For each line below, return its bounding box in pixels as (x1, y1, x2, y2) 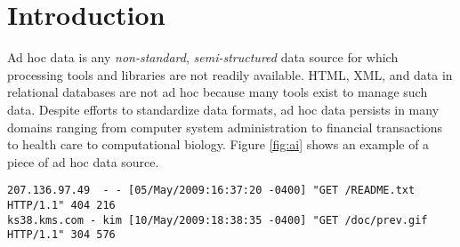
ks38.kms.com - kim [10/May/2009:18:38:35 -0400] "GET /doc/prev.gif (7, 213, 428, 227)
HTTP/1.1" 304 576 (7, 228, 116, 242)
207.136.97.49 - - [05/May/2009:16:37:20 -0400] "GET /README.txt (7, 184, 416, 197)
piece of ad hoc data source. (7, 152, 159, 171)
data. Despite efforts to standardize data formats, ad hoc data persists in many (7, 100, 440, 118)
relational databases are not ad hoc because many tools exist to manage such (7, 83, 428, 101)
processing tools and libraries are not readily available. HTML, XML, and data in (7, 65, 453, 84)
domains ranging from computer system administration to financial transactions (7, 117, 443, 136)
